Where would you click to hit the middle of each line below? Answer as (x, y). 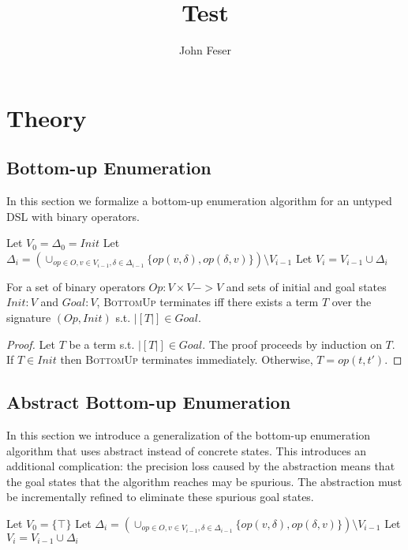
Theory (47, 117)
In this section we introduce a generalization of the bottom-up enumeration (189, 435)
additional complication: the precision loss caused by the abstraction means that (201, 466)
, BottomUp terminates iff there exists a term (208, 302)
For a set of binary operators (76, 286)
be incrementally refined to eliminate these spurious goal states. (160, 497)
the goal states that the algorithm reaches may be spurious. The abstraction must (204, 481)
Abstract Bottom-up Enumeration (149, 402)
